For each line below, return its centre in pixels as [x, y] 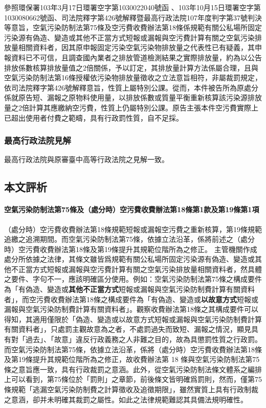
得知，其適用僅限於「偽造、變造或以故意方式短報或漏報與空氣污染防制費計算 [133, 319]
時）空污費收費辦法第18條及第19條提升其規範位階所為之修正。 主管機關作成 [131, 249]
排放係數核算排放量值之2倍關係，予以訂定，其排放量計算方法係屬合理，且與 [131, 67]
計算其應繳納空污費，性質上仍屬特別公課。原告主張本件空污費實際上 [143, 107]
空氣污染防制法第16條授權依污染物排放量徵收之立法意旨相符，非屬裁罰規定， [133, 77]
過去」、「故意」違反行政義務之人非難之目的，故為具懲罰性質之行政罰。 [143, 339]
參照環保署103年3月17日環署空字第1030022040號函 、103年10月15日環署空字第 [132, 7]
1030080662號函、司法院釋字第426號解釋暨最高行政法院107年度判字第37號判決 [133, 17]
